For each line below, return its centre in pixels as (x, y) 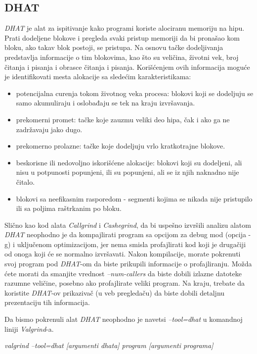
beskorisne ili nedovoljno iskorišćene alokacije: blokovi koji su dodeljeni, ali (129, 162)
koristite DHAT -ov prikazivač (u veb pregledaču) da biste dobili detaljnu (115, 292)
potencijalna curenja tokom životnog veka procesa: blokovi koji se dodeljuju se (135, 93)
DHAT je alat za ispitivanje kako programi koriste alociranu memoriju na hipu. (125, 28)
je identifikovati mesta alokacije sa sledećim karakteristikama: (98, 76)
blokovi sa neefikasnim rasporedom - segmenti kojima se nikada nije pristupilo (134, 198)
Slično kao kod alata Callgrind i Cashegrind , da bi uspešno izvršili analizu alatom (128, 225)
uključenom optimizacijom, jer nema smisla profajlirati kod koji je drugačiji (131, 244)
